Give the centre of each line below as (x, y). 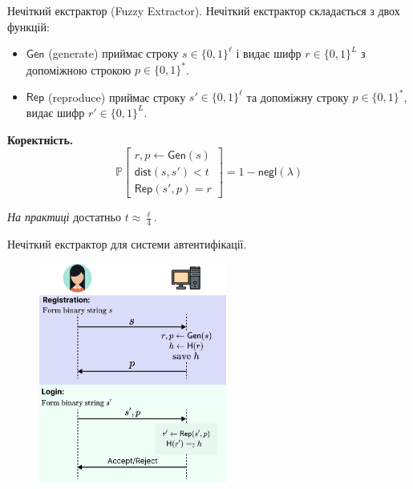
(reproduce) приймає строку (117, 97)
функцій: (28, 26)
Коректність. (40, 139)
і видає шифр (269, 53)
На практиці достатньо (64, 217)
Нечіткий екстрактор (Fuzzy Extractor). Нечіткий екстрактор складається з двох (204, 10)
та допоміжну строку (298, 97)
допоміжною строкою (79, 69)
